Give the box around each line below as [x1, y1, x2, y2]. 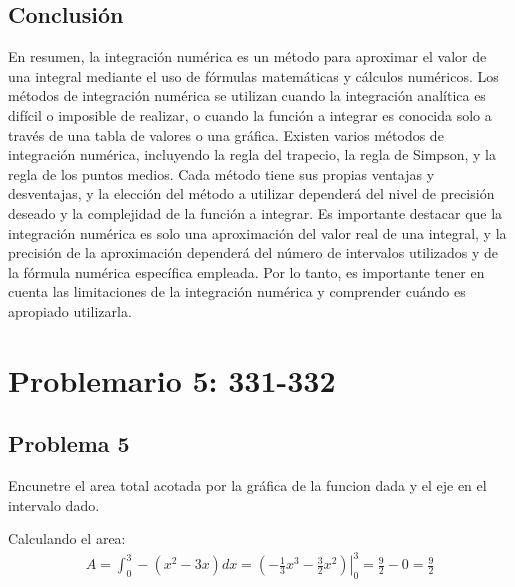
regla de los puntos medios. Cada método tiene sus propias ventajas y [8, 163, 435, 184]
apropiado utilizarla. [8, 300, 132, 321]
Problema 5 [8, 428, 130, 459]
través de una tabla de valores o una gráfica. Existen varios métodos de [8, 124, 444, 145]
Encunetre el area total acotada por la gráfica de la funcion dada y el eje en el [8, 475, 487, 496]
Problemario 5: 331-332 [8, 359, 336, 400]
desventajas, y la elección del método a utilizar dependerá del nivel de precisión [8, 183, 495, 204]
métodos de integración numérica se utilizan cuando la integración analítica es [8, 85, 486, 106]
